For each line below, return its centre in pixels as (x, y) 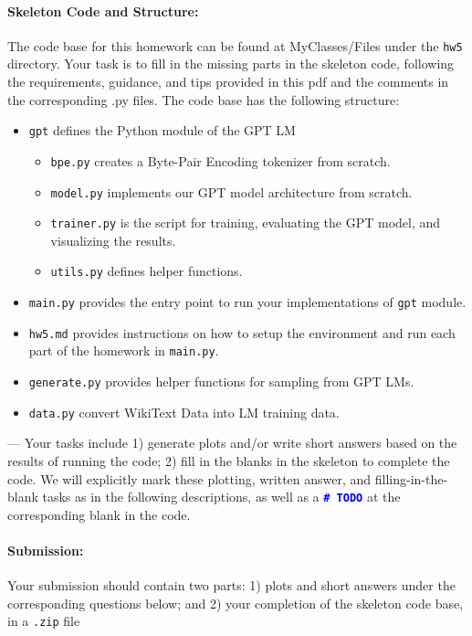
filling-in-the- (411, 478)
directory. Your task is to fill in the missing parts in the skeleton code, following (231, 64)
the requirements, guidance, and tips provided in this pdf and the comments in (228, 82)
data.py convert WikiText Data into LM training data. (184, 412)
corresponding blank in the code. (99, 514)
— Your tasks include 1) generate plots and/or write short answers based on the (232, 443)
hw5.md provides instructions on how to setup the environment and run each (242, 332)
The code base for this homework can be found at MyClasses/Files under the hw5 (235, 45)
